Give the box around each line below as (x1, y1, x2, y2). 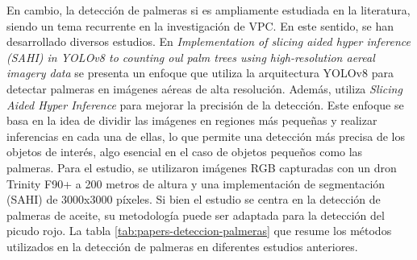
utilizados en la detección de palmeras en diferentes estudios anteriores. (6, 237, 358, 254)
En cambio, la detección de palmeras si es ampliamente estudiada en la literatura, (6, 2, 411, 18)
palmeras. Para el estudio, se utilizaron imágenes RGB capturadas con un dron (6, 159, 397, 175)
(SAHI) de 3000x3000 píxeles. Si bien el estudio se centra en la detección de (6, 191, 381, 208)
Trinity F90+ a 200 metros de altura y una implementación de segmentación (6, 175, 386, 192)
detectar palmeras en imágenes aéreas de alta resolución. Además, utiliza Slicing (6, 80, 402, 97)
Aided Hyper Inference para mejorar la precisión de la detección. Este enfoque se (6, 96, 404, 113)
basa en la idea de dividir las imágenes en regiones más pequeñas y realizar (6, 112, 377, 129)
